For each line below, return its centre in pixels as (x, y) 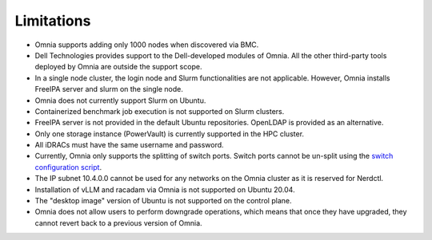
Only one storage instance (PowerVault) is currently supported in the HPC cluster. (169, 134)
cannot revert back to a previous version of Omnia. (119, 222)
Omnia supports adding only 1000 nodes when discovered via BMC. (147, 45)
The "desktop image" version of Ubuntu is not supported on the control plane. (163, 201)
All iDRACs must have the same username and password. (129, 145)
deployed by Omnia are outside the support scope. (118, 67)
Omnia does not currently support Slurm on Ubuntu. (120, 100)
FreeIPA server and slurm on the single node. (109, 89)
